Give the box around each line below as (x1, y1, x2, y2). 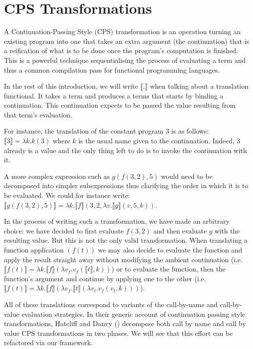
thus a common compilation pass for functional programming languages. (4, 64, 220, 75)
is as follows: (171, 126, 209, 136)
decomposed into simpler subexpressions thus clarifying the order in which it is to (4, 180, 249, 191)
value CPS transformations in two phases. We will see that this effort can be (4, 328, 233, 338)
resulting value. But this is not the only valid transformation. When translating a (4, 235, 248, 245)
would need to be (161, 171, 212, 181)
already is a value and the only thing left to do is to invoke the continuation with (4, 145, 247, 155)
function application (4, 245, 64, 254)
